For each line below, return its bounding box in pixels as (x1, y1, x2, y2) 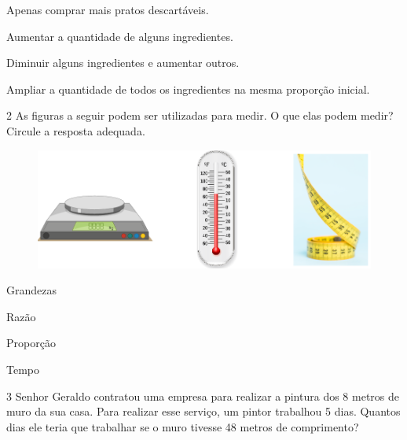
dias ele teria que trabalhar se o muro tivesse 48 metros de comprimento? (6, 418, 359, 434)
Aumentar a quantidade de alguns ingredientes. (6, 28, 233, 44)
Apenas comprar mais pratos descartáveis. (6, 2, 209, 17)
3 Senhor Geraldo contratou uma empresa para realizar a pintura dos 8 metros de (6, 387, 400, 404)
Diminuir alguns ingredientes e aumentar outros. (6, 54, 240, 71)
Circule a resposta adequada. (6, 122, 145, 139)
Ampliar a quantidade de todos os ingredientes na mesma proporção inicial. (6, 80, 370, 97)
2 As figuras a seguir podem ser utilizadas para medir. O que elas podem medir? (6, 107, 394, 124)
